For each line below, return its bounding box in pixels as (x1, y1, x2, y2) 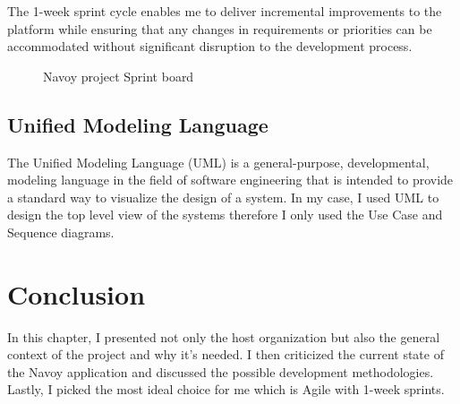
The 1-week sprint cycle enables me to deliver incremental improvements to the (7, 2, 442, 20)
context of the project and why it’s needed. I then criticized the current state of (7, 345, 444, 364)
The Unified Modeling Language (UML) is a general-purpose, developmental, (7, 152, 430, 171)
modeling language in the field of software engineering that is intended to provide (7, 170, 454, 189)
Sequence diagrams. (7, 222, 115, 241)
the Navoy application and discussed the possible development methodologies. (7, 362, 434, 381)
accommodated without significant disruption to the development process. (7, 37, 413, 56)
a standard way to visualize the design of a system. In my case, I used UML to (7, 187, 439, 206)
